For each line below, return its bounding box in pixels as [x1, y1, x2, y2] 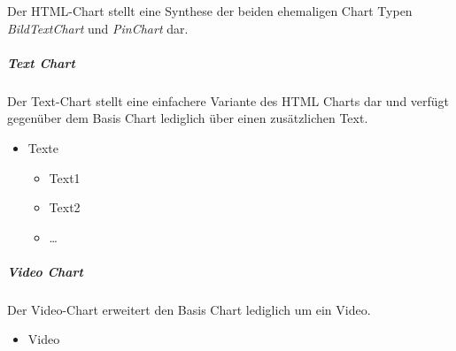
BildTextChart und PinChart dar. [7, 19, 189, 37]
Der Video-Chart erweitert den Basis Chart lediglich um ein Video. [7, 300, 371, 318]
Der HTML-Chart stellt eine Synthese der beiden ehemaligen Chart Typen [7, 2, 413, 19]
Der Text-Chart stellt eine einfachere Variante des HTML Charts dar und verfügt [7, 91, 450, 110]
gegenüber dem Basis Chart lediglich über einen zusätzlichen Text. [7, 109, 368, 127]
